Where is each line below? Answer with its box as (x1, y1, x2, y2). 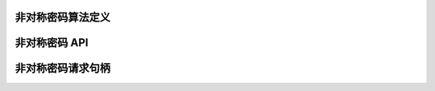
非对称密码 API (14, 36, 89, 49)
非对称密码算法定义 (14, 10, 110, 24)
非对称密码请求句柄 (14, 61, 110, 75)
